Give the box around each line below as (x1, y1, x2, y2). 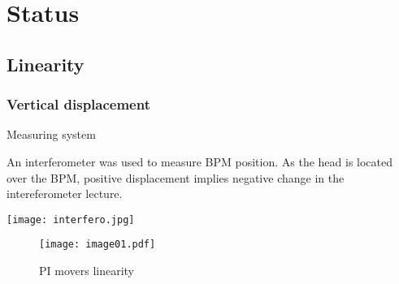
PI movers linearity (39, 262, 135, 279)
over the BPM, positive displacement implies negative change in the (7, 169, 345, 186)
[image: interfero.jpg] (7, 213, 135, 226)
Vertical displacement (7, 94, 150, 114)
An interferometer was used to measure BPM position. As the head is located (7, 153, 393, 170)
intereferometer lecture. (7, 185, 123, 202)
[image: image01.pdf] (39, 239, 156, 251)
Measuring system (7, 126, 96, 143)
